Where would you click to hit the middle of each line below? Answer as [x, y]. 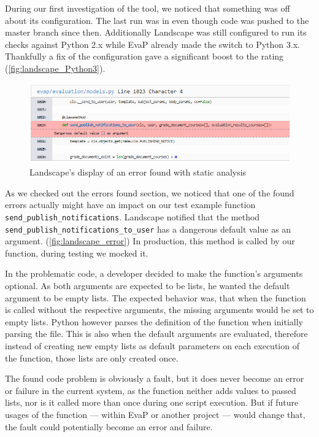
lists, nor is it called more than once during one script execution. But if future [152, 402]
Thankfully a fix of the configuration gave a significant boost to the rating [144, 56]
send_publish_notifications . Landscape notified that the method [133, 216]
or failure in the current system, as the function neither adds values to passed [151, 390]
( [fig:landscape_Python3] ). [55, 68]
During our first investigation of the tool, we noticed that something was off [148, 8]
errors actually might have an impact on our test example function [130, 205]
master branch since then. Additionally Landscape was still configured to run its [156, 32]
